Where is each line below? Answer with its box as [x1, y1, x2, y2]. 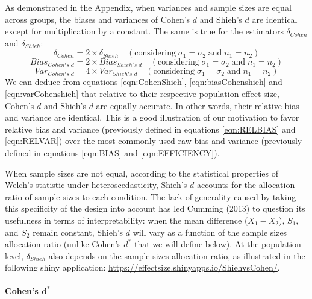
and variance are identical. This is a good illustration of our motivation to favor [5, 111, 299, 124]
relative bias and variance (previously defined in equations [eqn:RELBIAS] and [5, 122, 296, 135]
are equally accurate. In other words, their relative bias [96, 99, 299, 112]
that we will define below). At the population [134, 238, 301, 250]
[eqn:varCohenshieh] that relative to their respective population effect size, [5, 87, 279, 99]
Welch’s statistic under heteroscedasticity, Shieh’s [5, 178, 187, 191]
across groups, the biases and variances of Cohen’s [5, 13, 190, 25]
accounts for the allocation [196, 178, 295, 191]
